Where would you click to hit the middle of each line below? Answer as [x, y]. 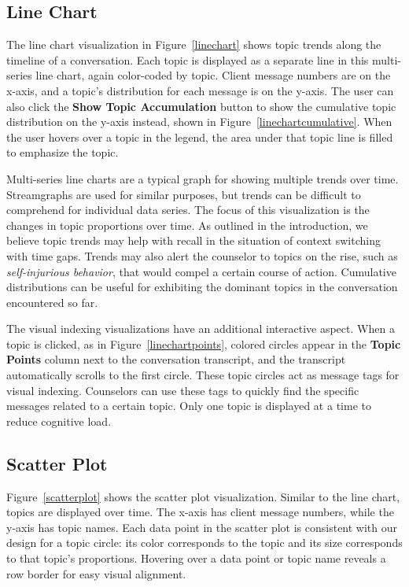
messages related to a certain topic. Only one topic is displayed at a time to [189, 406]
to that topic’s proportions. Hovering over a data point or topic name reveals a [196, 558]
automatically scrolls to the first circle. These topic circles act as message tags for [203, 375]
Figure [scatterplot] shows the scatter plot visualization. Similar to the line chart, [203, 496]
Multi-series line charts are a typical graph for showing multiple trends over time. [203, 178]
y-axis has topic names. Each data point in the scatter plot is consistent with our [202, 527]
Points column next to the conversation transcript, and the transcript [176, 359]
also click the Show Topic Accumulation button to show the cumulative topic [201, 106]
